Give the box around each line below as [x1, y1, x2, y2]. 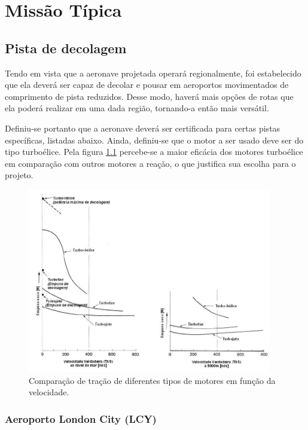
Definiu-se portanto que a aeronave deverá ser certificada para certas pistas [5, 121, 280, 134]
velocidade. [29, 386, 69, 398]
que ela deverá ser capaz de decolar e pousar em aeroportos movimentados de [5, 78, 289, 91]
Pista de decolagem [5, 38, 127, 57]
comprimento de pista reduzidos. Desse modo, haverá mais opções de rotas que [5, 90, 294, 102]
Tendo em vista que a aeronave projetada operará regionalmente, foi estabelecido [5, 66, 301, 79]
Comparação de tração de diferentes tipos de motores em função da [29, 374, 276, 386]
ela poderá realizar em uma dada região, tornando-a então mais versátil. [5, 102, 269, 114]
